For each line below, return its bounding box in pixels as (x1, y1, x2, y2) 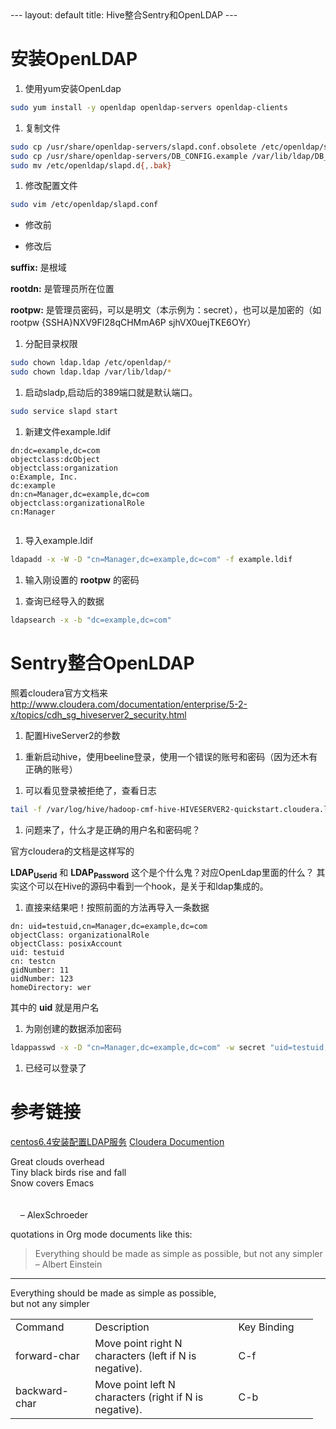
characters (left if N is (94, 1349, 197, 1363)
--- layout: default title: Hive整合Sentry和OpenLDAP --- (10, 9, 238, 21)
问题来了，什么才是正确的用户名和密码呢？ (24, 823, 201, 836)
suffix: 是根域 (10, 262, 67, 274)
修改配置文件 (24, 180, 78, 192)
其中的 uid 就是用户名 (10, 1002, 100, 1014)
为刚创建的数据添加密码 (24, 1023, 122, 1035)
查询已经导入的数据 (24, 595, 105, 607)
